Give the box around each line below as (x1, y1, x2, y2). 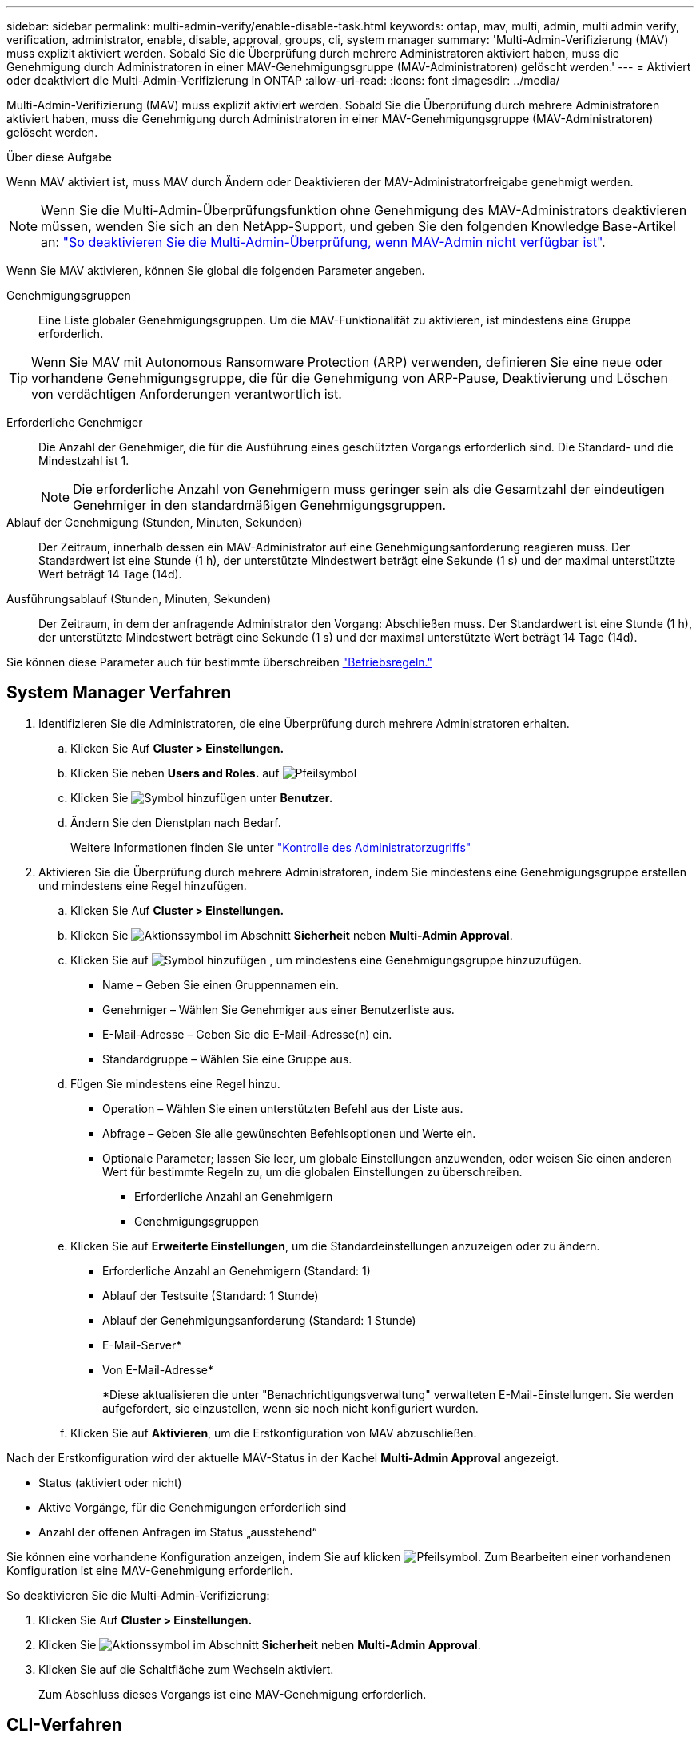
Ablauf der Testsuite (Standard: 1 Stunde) (102, 1288, 319, 1302)
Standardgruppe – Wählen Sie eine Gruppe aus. (102, 1051, 352, 1066)
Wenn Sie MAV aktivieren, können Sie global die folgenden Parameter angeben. (6, 264, 425, 277)
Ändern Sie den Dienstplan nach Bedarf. (70, 815, 281, 829)
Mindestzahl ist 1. (38, 454, 129, 467)
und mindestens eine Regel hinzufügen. (38, 878, 247, 892)
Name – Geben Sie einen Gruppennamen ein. (102, 977, 340, 992)
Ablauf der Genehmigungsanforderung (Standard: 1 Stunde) (102, 1313, 416, 1327)
